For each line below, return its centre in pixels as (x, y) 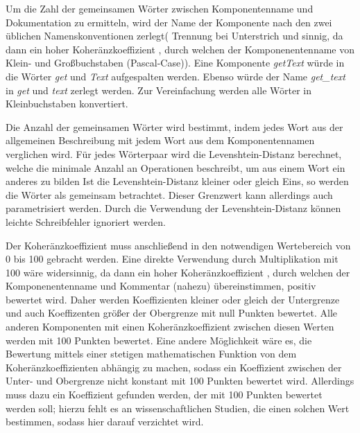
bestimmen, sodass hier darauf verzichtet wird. (105, 422)
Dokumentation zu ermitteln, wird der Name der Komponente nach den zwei (169, 22)
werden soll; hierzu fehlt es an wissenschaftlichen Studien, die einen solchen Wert (178, 408)
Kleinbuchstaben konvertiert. (67, 104)
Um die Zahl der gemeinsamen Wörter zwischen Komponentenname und (160, 8)
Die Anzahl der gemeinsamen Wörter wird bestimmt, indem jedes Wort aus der (174, 126)
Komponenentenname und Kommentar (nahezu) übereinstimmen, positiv (161, 286)
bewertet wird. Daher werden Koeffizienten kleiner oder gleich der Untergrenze (173, 299)
